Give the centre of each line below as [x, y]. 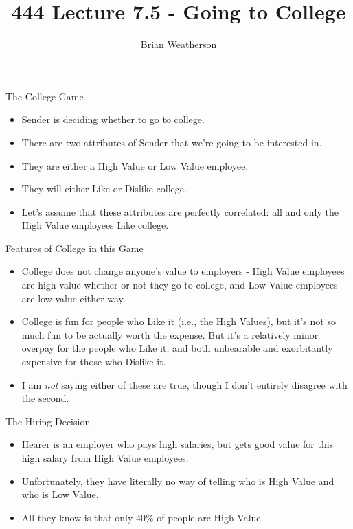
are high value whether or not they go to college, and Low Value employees [180, 285]
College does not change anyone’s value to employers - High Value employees [183, 271]
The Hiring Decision [48, 421]
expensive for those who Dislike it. [94, 362]
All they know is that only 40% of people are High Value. [143, 517]
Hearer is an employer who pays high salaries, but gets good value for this [178, 444]
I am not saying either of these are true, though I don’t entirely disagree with [184, 384]
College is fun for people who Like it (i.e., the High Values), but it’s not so [179, 321]
